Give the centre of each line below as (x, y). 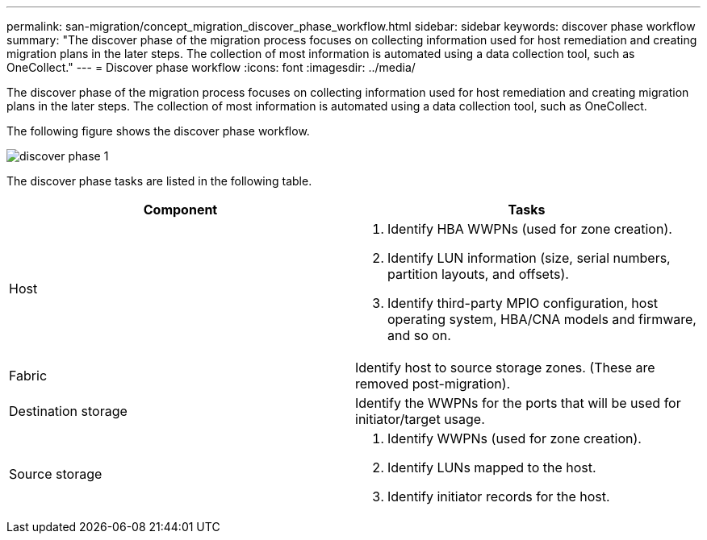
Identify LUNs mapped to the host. (492, 467)
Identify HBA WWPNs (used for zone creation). (530, 229)
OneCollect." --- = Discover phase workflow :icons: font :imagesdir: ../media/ (211, 67)
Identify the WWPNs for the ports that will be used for (518, 403)
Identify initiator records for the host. (499, 496)
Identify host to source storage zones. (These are (505, 368)
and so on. (419, 335)
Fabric (28, 376)
